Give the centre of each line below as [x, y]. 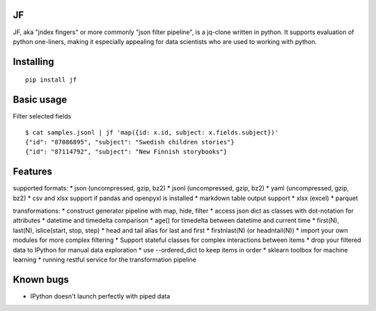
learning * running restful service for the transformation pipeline [104, 260]
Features [32, 172]
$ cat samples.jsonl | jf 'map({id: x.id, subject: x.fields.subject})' [152, 132]
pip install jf [51, 80]
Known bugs [41, 279]
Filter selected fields [42, 116]
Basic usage [40, 100]
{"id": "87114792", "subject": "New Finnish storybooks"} [126, 152]
